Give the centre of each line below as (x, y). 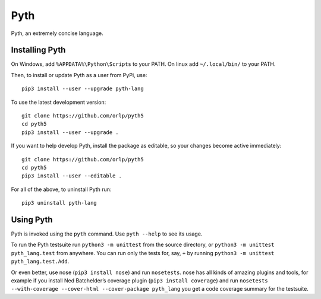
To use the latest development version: (59, 102)
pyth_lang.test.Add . (40, 262)
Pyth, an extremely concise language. (57, 33)
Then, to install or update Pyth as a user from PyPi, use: (79, 75)
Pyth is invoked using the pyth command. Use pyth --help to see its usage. (107, 234)
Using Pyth (32, 220)
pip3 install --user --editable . (72, 176)
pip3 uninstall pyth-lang (59, 203)
